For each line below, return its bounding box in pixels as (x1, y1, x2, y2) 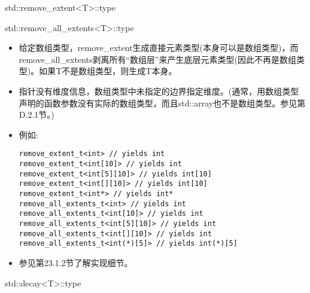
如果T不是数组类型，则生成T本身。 (39, 65, 177, 77)
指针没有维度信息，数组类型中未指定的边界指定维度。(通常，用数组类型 (19, 84, 299, 97)
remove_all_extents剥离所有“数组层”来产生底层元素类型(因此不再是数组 (19, 53, 297, 65)
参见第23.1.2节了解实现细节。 (19, 256, 133, 268)
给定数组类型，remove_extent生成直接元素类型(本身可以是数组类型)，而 (19, 41, 299, 54)
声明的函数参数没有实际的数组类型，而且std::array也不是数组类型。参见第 (19, 96, 306, 109)
